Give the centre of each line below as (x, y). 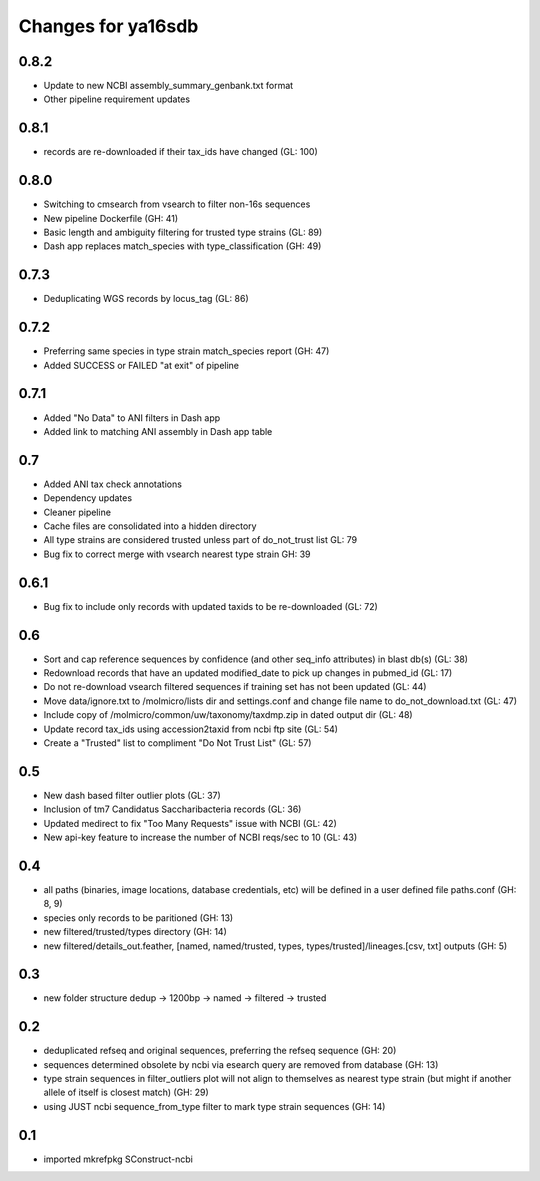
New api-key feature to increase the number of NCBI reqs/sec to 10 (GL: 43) (200, 837)
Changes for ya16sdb (108, 26)
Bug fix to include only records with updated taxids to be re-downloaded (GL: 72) (211, 606)
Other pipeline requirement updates (116, 99)
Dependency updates (88, 498)
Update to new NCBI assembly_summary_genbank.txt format (168, 86)
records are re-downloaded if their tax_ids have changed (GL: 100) (181, 152)
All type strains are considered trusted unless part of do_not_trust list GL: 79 (200, 540)
